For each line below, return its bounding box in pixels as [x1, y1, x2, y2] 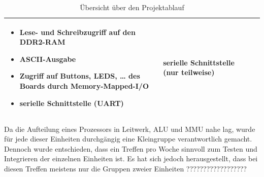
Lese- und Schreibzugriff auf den [19, 26, 136, 37]
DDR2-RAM [19, 37, 65, 47]
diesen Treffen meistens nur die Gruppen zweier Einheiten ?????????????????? [4, 163, 247, 174]
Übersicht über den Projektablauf [80, 2, 184, 12]
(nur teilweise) [163, 67, 215, 78]
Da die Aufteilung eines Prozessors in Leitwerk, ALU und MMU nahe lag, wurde [4, 123, 255, 134]
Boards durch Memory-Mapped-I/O [19, 80, 149, 91]
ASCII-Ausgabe [19, 53, 76, 64]
